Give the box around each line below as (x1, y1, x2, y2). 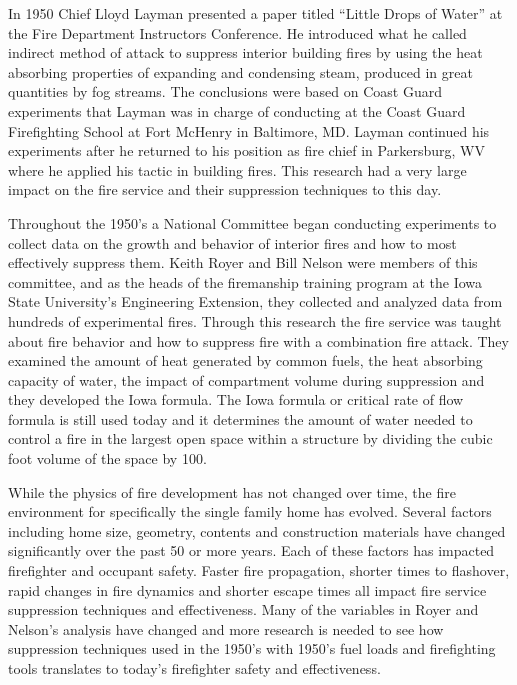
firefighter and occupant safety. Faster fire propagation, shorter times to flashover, (8, 560, 510, 581)
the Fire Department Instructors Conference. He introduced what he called (8, 22, 467, 43)
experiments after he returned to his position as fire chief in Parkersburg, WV (8, 140, 485, 161)
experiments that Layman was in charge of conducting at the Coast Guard (8, 100, 466, 121)
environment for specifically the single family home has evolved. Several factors (8, 501, 492, 522)
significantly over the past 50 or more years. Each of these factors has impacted (8, 540, 495, 561)
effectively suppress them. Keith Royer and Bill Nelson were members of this (8, 252, 478, 273)
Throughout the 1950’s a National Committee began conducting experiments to (8, 212, 497, 233)
